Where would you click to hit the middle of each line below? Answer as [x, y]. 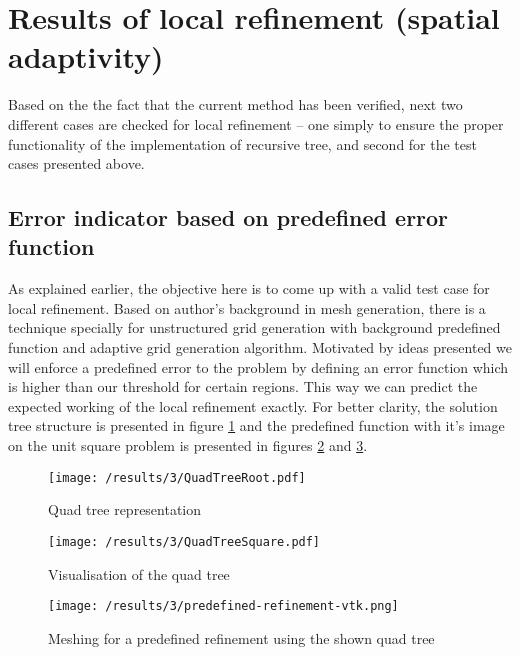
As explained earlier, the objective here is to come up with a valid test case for [249, 288]
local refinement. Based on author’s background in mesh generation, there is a [247, 307]
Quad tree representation [125, 509]
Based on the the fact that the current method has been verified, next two [235, 104]
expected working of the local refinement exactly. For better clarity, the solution [253, 405]
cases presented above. [76, 163]
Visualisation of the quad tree [139, 573]
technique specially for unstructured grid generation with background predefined [254, 327]
